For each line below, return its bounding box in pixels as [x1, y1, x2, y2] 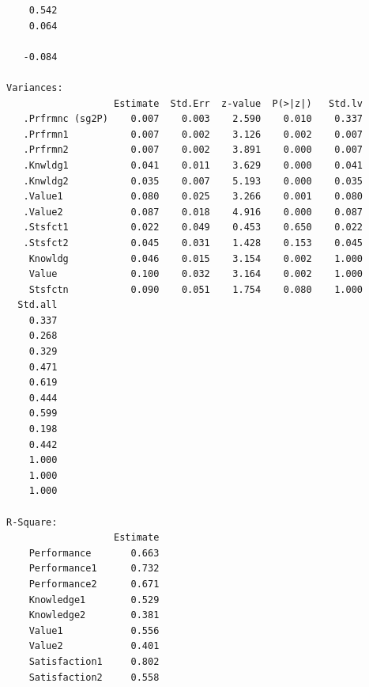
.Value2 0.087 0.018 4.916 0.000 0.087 [23, 206, 363, 218]
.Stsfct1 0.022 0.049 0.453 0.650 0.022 [23, 222, 363, 233]
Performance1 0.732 [28, 563, 160, 575]
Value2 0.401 [28, 640, 160, 652]
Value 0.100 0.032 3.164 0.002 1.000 [28, 268, 363, 280]
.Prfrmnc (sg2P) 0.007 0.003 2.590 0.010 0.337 [23, 113, 363, 125]
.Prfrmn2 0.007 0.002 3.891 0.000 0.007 [23, 144, 363, 156]
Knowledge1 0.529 [28, 594, 160, 605]
